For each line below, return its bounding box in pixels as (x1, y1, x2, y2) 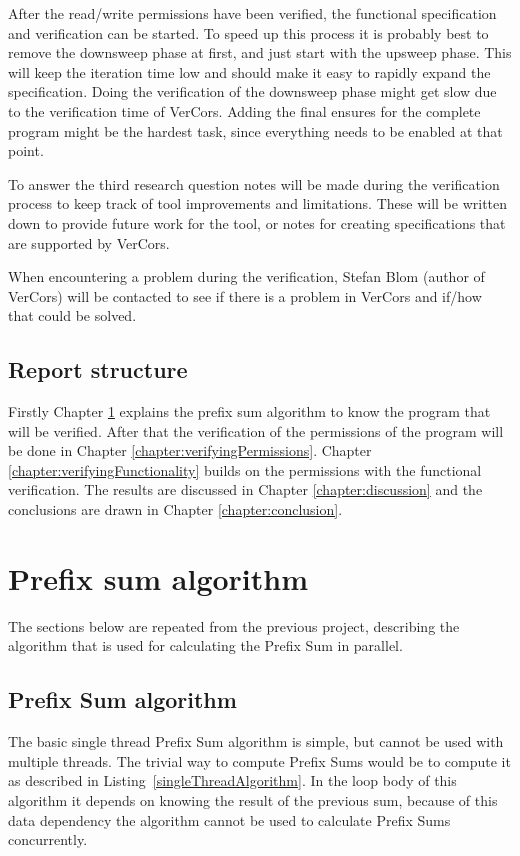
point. (8, 140, 44, 161)
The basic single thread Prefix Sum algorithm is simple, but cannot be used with (8, 731, 504, 752)
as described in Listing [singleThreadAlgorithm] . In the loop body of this (8, 770, 457, 791)
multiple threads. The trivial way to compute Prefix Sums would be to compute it (8, 750, 511, 771)
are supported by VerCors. (8, 232, 170, 253)
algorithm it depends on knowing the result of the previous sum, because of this (8, 789, 498, 810)
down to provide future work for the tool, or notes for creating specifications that (8, 212, 506, 233)
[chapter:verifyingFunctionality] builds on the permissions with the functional (8, 459, 482, 480)
